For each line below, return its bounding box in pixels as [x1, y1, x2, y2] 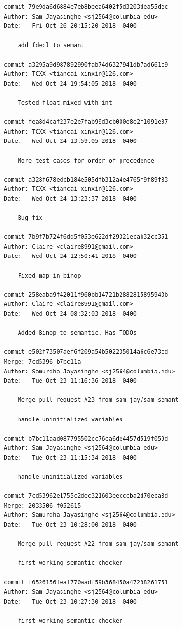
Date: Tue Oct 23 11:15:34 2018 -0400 [4, 454, 137, 461]
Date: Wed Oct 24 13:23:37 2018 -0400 [4, 195, 137, 202]
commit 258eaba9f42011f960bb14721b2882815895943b [4, 291, 168, 298]
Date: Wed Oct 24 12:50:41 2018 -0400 [4, 253, 137, 260]
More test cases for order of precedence [18, 157, 154, 164]
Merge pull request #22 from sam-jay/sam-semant [18, 540, 179, 548]
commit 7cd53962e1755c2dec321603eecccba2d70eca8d [4, 492, 168, 500]
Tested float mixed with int [18, 99, 112, 106]
